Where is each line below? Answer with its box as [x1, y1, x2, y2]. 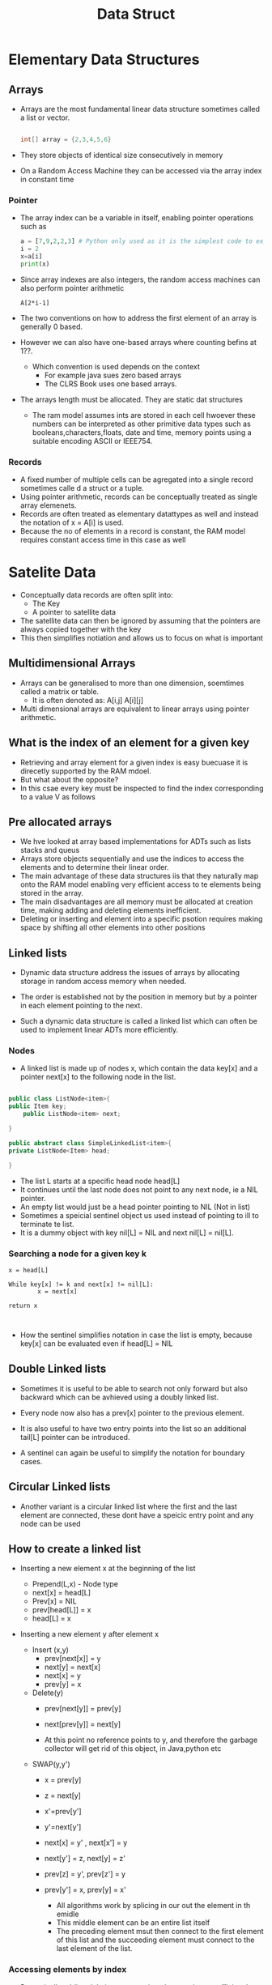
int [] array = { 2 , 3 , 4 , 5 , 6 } [19, 135, 112, 143]
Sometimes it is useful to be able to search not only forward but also [19, 1383, 249, 1393]
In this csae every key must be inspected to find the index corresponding [19, 783, 264, 793]
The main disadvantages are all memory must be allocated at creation [19, 897, 253, 907]
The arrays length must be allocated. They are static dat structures [19, 394, 243, 404]
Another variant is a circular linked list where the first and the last [19, 1502, 237, 1511]
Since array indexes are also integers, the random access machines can [19, 275, 261, 284]
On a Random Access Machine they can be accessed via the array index [19, 165, 262, 175]
